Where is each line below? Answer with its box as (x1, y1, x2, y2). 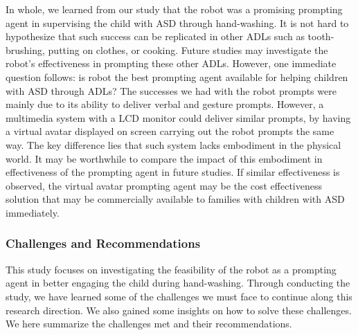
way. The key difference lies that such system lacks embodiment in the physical (6, 137, 341, 152)
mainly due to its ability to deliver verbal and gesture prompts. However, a (6, 97, 324, 111)
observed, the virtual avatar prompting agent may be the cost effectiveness (6, 178, 322, 192)
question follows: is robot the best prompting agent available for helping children (6, 69, 348, 84)
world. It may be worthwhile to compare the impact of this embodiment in (6, 151, 323, 165)
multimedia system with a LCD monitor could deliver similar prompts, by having (6, 110, 351, 125)
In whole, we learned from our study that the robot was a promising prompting (6, 2, 343, 16)
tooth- (307, 29, 334, 44)
